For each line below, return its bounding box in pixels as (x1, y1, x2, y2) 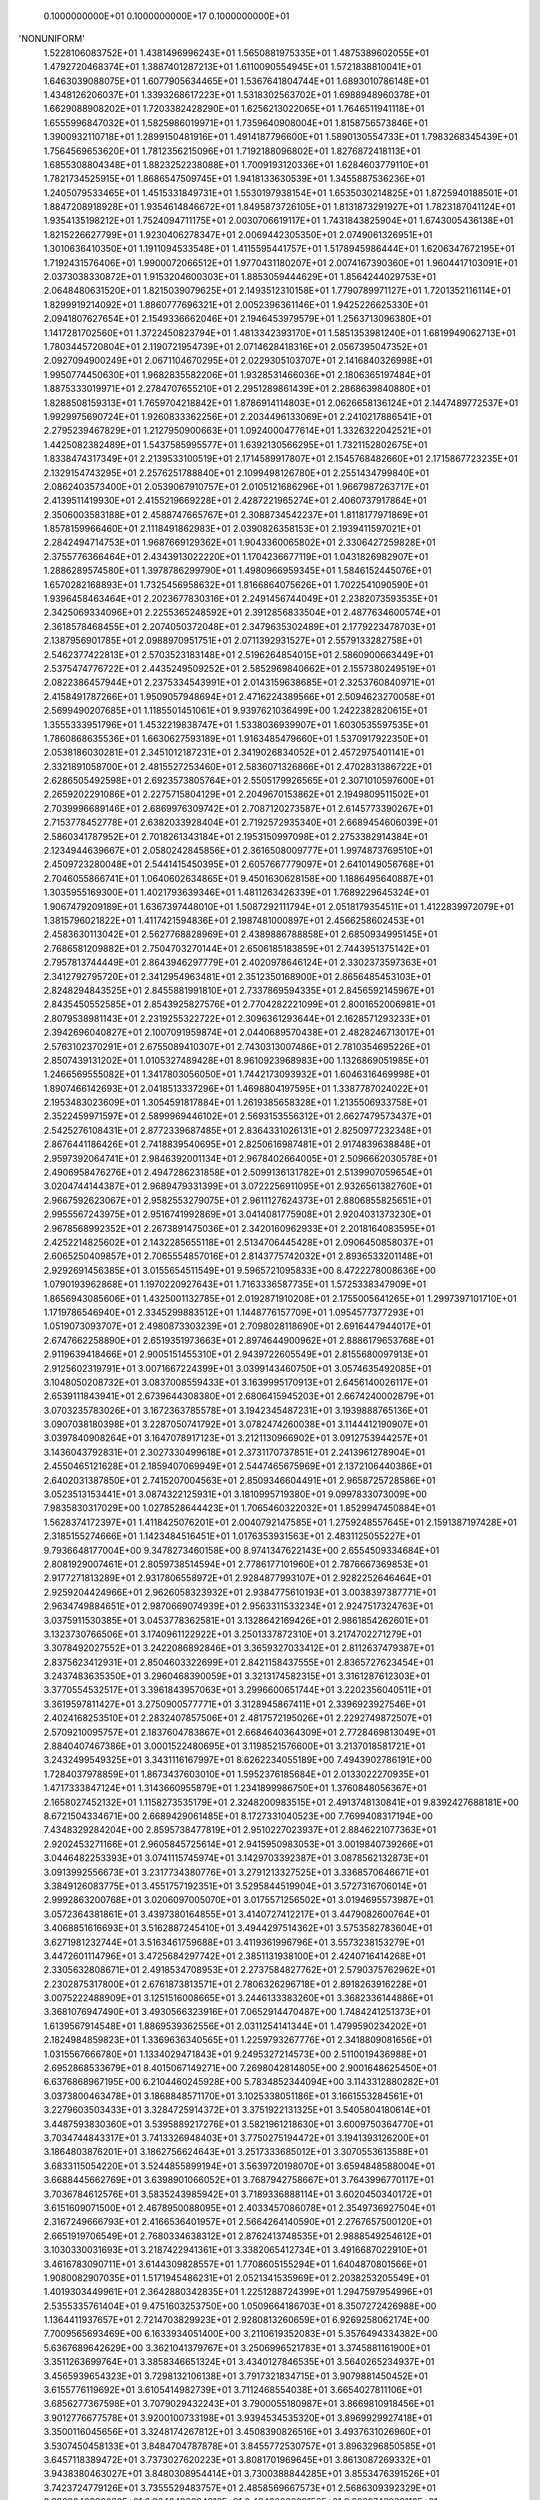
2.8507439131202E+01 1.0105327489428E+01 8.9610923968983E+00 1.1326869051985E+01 (43, 1054, 429, 1066)
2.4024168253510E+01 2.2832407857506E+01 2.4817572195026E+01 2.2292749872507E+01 (43, 1712, 433, 1724)
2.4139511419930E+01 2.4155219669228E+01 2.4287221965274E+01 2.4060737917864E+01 (43, 495, 427, 507)
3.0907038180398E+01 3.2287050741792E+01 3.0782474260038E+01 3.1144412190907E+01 (43, 1418, 429, 1430)
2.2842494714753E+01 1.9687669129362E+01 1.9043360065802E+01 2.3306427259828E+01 (43, 536, 436, 549)
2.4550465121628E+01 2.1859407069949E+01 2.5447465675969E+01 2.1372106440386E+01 (43, 1460, 433, 1472)
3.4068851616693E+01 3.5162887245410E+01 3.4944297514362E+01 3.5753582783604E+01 (43, 1922, 433, 1934)
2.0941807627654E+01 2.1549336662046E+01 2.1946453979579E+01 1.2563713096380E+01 (43, 313, 432, 325)
